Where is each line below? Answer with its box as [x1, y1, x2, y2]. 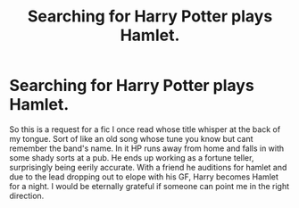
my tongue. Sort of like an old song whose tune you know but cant [9, 133, 253, 144]
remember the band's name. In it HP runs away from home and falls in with [9, 143, 285, 154]
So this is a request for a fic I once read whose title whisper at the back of [9, 123, 281, 135]
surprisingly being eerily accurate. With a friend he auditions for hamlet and [9, 162, 287, 172]
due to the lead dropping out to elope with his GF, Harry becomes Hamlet [9, 171, 279, 182]
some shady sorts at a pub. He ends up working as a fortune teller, [9, 152, 254, 162]
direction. [9, 190, 45, 201]
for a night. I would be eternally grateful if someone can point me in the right [9, 180, 290, 191]
